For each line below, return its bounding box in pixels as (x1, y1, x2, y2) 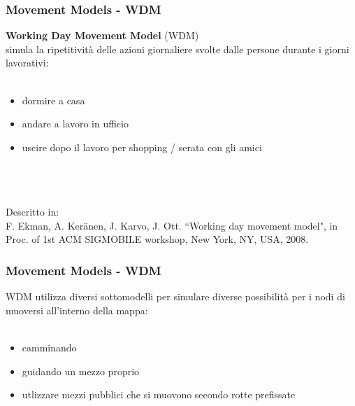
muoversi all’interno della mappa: (6, 302, 148, 317)
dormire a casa (22, 92, 85, 107)
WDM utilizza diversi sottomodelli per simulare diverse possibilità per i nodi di (6, 289, 345, 304)
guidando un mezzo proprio (22, 363, 140, 378)
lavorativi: (6, 55, 49, 70)
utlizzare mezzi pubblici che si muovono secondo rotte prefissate (22, 387, 296, 402)
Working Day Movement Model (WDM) (6, 28, 199, 43)
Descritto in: (6, 204, 59, 219)
